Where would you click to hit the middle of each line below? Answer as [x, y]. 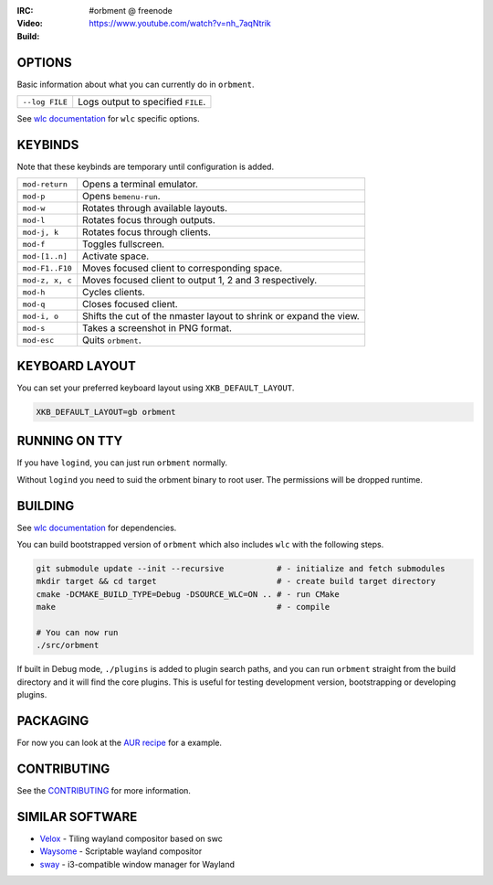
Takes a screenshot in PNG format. [157, 328]
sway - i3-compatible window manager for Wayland [137, 864]
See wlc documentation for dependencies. [97, 528]
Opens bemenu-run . [121, 197]
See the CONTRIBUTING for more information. [104, 790]
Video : [30, 24]
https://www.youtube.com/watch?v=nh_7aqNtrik [180, 24]
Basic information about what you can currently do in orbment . [136, 84]
